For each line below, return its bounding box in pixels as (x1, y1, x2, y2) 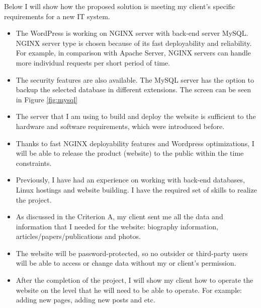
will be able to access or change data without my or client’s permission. (16, 258, 236, 268)
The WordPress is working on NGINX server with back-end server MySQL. (16, 28, 248, 38)
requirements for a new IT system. (4, 11, 110, 21)
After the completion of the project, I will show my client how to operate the (16, 275, 253, 285)
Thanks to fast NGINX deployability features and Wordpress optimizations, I (16, 138, 254, 148)
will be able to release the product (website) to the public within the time (16, 148, 244, 158)
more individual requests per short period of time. (16, 57, 170, 68)
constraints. (16, 157, 52, 168)
